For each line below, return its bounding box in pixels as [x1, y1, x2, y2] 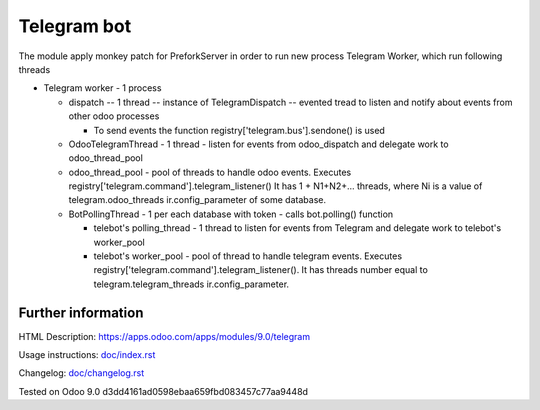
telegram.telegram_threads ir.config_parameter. [93, 278, 290, 290]
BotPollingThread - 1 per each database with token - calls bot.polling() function [68, 208, 394, 220]
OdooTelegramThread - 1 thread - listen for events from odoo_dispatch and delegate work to [68, 138, 449, 150]
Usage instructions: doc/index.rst [18, 349, 156, 361]
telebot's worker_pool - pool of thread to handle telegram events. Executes [93, 250, 403, 262]
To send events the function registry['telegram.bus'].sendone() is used [93, 124, 385, 136]
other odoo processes [68, 110, 160, 122]
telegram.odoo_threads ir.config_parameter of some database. [68, 194, 327, 206]
